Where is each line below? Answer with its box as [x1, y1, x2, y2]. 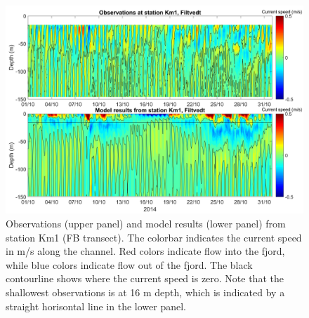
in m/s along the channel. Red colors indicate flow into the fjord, [6, 244, 285, 258]
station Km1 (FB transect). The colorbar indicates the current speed [6, 230, 302, 244]
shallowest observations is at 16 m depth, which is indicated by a [6, 285, 285, 300]
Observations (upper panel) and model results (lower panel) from [6, 216, 286, 231]
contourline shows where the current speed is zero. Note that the [6, 271, 284, 286]
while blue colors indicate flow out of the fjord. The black [6, 257, 253, 272]
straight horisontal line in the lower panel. [6, 298, 186, 313]
